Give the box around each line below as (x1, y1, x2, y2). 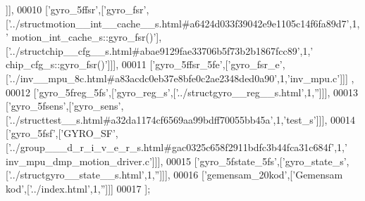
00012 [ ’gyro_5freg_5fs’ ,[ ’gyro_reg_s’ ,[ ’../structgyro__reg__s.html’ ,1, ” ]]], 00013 (6, 84, 359, 99)
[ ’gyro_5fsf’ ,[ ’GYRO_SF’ (6, 126, 116, 141)
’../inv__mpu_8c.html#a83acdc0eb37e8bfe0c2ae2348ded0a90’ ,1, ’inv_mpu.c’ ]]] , (8, 70, 354, 85)
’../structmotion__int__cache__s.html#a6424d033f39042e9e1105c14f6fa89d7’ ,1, (8, 15, 360, 30)
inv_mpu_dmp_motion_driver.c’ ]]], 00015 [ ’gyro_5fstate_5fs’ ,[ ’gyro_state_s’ (6, 153, 347, 168)
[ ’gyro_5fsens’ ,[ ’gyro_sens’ (6, 98, 121, 113)
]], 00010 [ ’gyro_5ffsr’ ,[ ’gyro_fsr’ (6, 2, 147, 16)
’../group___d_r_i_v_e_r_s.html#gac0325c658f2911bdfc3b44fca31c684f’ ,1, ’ (8, 139, 347, 154)
